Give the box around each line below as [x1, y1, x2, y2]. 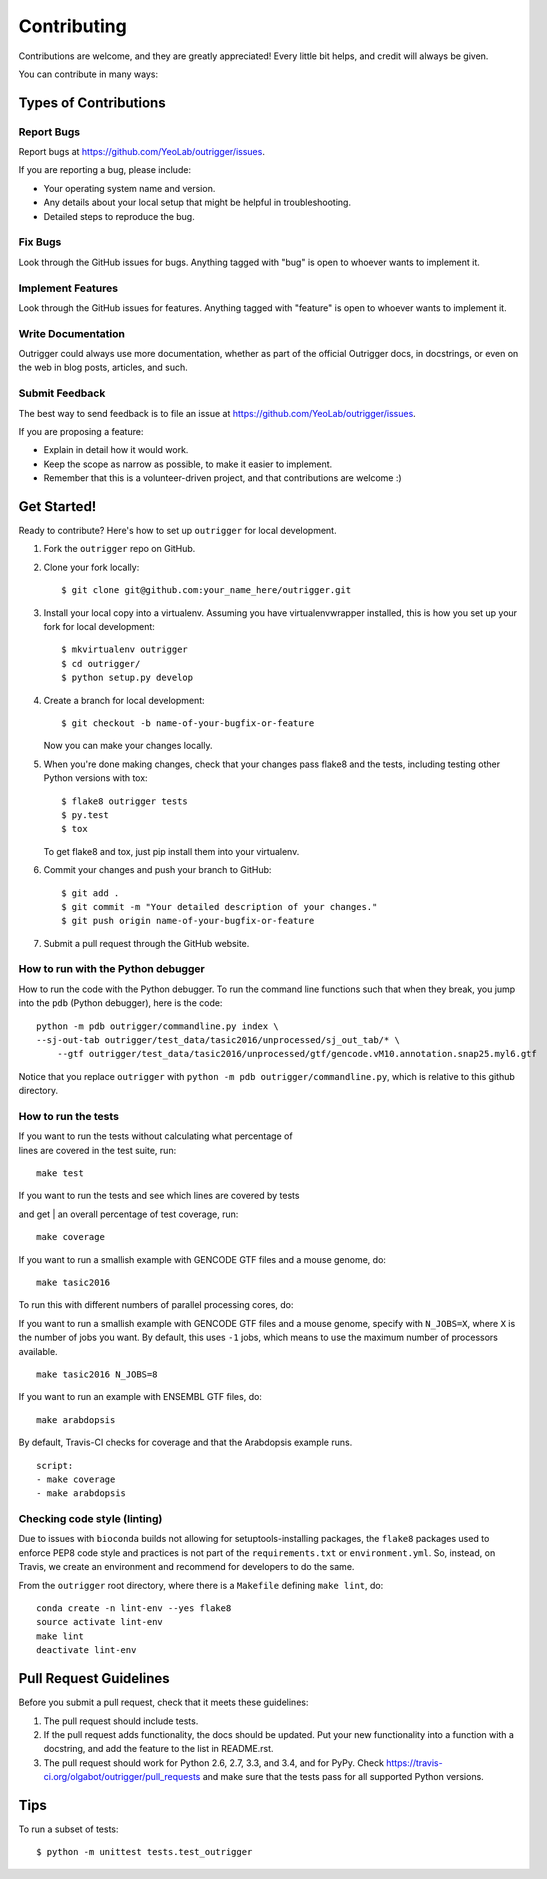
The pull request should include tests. [43, 1715, 199, 1727]
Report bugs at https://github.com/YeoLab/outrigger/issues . [18, 146, 265, 158]
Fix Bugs [18, 235, 62, 249]
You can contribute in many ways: [18, 68, 159, 80]
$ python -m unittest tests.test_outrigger [36, 1846, 253, 1858]
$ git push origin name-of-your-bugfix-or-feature [61, 915, 315, 927]
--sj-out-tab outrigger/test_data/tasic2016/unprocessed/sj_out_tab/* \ [36, 1034, 400, 1045]
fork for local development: [43, 621, 155, 633]
